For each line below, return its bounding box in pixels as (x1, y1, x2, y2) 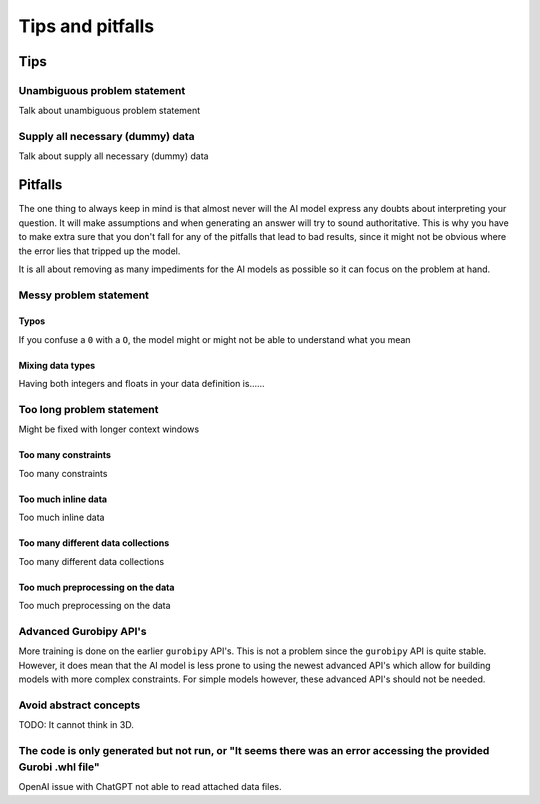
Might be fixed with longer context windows (18, 423, 200, 435)
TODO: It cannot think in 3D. (18, 719, 134, 731)
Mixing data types (18, 359, 96, 371)
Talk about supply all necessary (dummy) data (18, 150, 209, 162)
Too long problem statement (18, 403, 159, 417)
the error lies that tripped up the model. (18, 245, 181, 257)
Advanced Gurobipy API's (18, 624, 147, 638)
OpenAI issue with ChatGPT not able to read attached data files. (18, 781, 282, 793)
